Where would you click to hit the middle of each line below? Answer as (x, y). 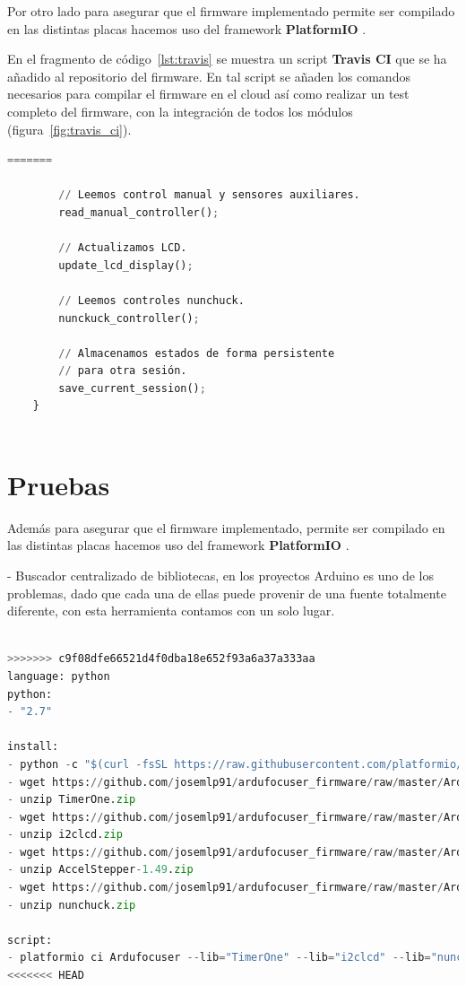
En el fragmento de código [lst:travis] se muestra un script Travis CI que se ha (227, 59)
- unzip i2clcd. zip (65, 835)
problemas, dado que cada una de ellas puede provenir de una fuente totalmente (227, 593)
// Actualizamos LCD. (123, 248)
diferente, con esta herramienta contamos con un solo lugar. (171, 611)
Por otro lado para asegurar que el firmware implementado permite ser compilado (231, 11)
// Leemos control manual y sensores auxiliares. (209, 195)
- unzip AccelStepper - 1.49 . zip (100, 870)
